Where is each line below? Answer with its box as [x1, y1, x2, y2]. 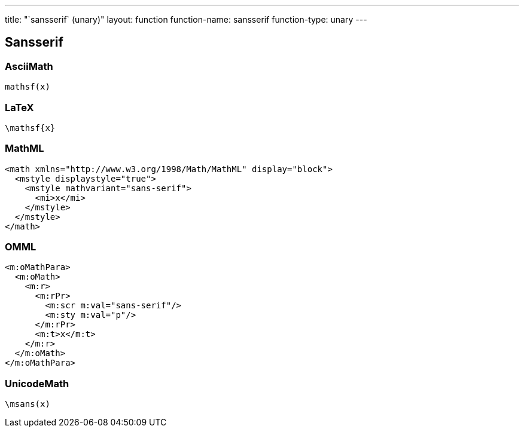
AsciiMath [5, 60, 53, 72]
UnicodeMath [5, 377, 69, 390]
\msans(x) [5, 399, 50, 409]
